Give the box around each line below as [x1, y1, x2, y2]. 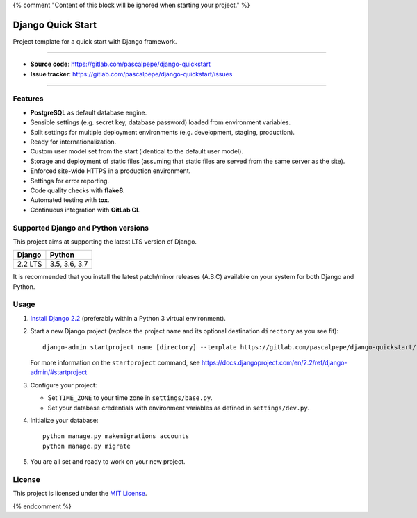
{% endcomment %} [13, 502, 72, 510]
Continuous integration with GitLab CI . [30, 206, 140, 214]
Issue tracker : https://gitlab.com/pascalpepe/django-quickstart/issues [30, 69, 233, 78]
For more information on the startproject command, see [30, 358, 201, 367]
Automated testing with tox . [30, 196, 110, 204]
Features [13, 94, 44, 103]
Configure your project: [30, 381, 97, 389]
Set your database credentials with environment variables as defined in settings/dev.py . [47, 403, 310, 412]
